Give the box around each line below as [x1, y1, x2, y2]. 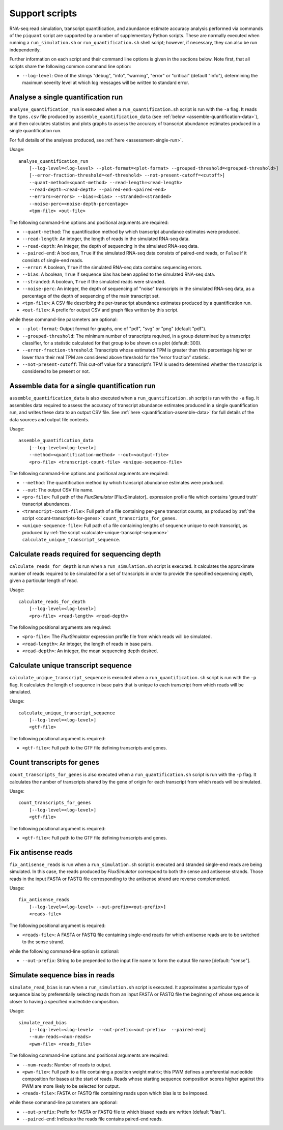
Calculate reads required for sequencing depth [9, 550, 161, 559]
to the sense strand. [22, 939, 65, 945]
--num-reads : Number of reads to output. [22, 1061, 111, 1068]
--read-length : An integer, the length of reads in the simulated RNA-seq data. [22, 236, 190, 242]
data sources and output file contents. [9, 416, 90, 422]
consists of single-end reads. [22, 257, 83, 263]
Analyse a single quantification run [9, 93, 123, 102]
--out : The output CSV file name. [22, 486, 94, 493]
